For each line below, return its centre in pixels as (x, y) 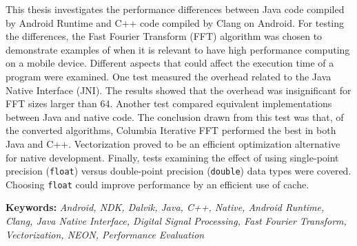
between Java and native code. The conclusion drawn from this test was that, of (175, 116)
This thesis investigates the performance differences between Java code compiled (175, 9)
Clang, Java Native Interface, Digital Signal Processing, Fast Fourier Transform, (176, 221)
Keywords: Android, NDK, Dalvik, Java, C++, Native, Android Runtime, (165, 207)
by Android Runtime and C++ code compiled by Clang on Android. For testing (175, 22)
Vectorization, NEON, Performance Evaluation (105, 234)
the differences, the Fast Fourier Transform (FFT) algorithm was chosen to (164, 36)
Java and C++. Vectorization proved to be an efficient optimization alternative (173, 143)
